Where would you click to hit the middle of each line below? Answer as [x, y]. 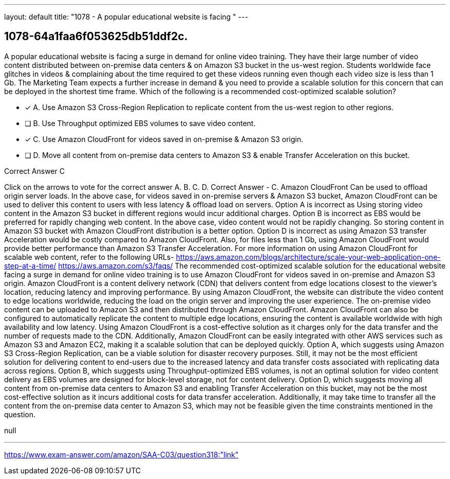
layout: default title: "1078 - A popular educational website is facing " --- [126, 17]
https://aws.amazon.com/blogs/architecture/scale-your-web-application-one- [308, 257]
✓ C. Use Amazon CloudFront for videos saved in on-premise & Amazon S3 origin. [164, 139]
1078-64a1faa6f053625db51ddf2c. [96, 37]
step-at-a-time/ [30, 265]
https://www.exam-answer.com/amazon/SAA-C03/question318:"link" [121, 454]
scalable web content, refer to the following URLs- [89, 257]
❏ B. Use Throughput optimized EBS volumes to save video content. [140, 123]
